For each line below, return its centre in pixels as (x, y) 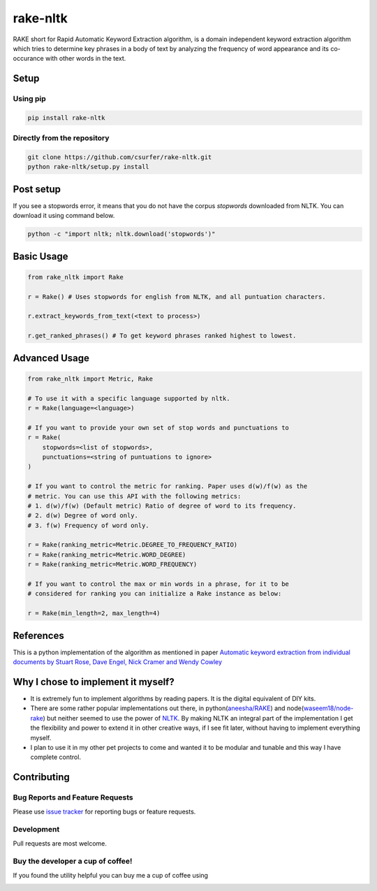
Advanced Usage (51, 358)
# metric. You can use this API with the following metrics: (134, 496)
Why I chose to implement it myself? (94, 682)
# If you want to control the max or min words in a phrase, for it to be (158, 584)
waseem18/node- (329, 708)
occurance (29, 59)
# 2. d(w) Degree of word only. (83, 516)
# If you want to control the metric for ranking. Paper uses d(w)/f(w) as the (168, 486)
